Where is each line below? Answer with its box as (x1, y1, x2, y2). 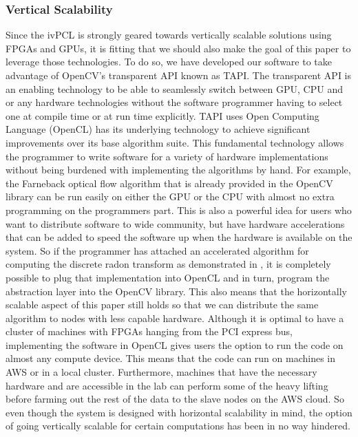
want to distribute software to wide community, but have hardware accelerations (6, 216, 345, 231)
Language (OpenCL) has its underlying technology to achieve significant (6, 122, 310, 136)
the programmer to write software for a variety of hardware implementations (6, 149, 328, 163)
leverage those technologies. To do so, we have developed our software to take (6, 54, 333, 69)
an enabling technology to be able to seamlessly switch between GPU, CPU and (6, 81, 343, 96)
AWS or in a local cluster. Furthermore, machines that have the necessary (6, 365, 317, 379)
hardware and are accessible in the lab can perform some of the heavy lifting (6, 378, 328, 392)
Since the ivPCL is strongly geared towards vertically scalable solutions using (6, 28, 332, 42)
